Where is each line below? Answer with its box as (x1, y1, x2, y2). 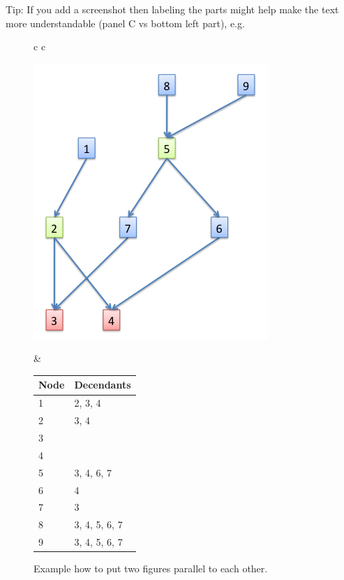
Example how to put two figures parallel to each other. (33, 561, 268, 576)
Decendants (74, 377, 131, 392)
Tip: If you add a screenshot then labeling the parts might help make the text (6, 2, 339, 16)
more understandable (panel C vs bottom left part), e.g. (6, 15, 245, 30)
